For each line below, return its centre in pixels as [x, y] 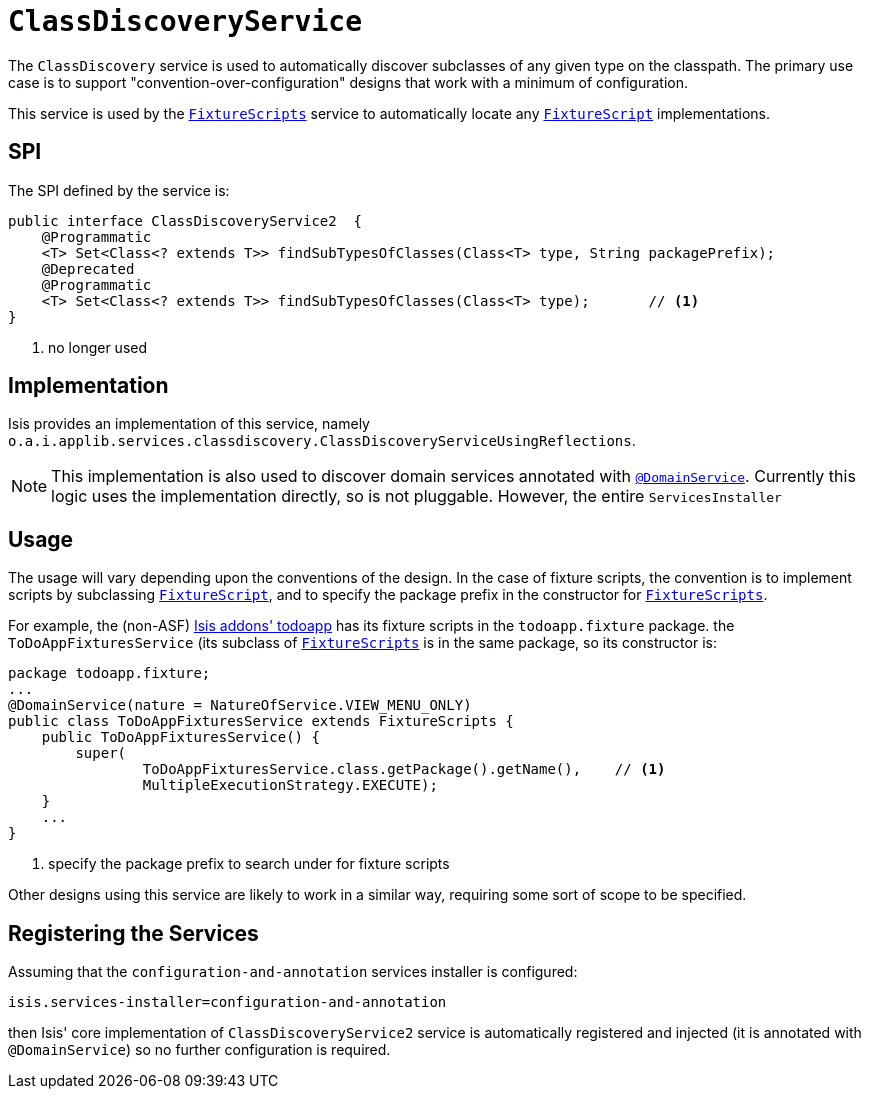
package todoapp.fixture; [109, 673]
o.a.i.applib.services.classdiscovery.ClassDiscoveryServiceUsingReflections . [322, 441]
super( [101, 753]
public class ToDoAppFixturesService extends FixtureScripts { [261, 721]
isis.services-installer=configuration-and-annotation [227, 1002]
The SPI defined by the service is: [119, 190]
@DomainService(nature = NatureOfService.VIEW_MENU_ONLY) [240, 705]
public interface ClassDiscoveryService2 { [185, 220]
